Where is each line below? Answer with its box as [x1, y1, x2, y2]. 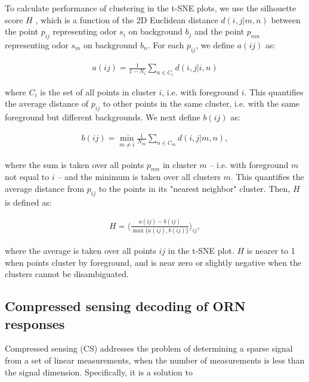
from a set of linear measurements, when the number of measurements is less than [5, 353, 305, 366]
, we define [196, 38, 235, 51]
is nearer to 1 [246, 244, 295, 256]
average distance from [5, 182, 85, 194]
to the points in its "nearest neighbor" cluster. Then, [98, 182, 291, 194]
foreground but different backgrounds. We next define [5, 111, 200, 123]
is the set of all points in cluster [40, 85, 156, 98]
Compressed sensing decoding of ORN [5, 297, 246, 315]
